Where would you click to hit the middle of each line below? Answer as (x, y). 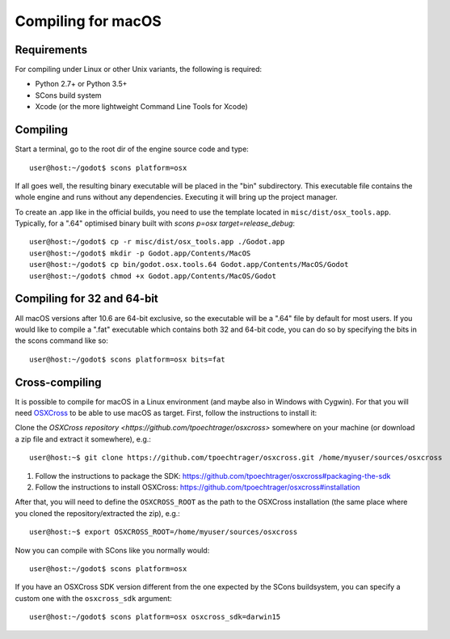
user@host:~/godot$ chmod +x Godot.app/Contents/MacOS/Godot (153, 276)
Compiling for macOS (88, 21)
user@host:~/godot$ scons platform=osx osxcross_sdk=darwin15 (155, 617)
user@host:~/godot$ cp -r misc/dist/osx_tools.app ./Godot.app (157, 242)
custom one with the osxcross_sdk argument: (94, 598)
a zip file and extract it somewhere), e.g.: (83, 439)
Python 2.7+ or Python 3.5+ (81, 84)
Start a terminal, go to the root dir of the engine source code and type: (132, 149)
